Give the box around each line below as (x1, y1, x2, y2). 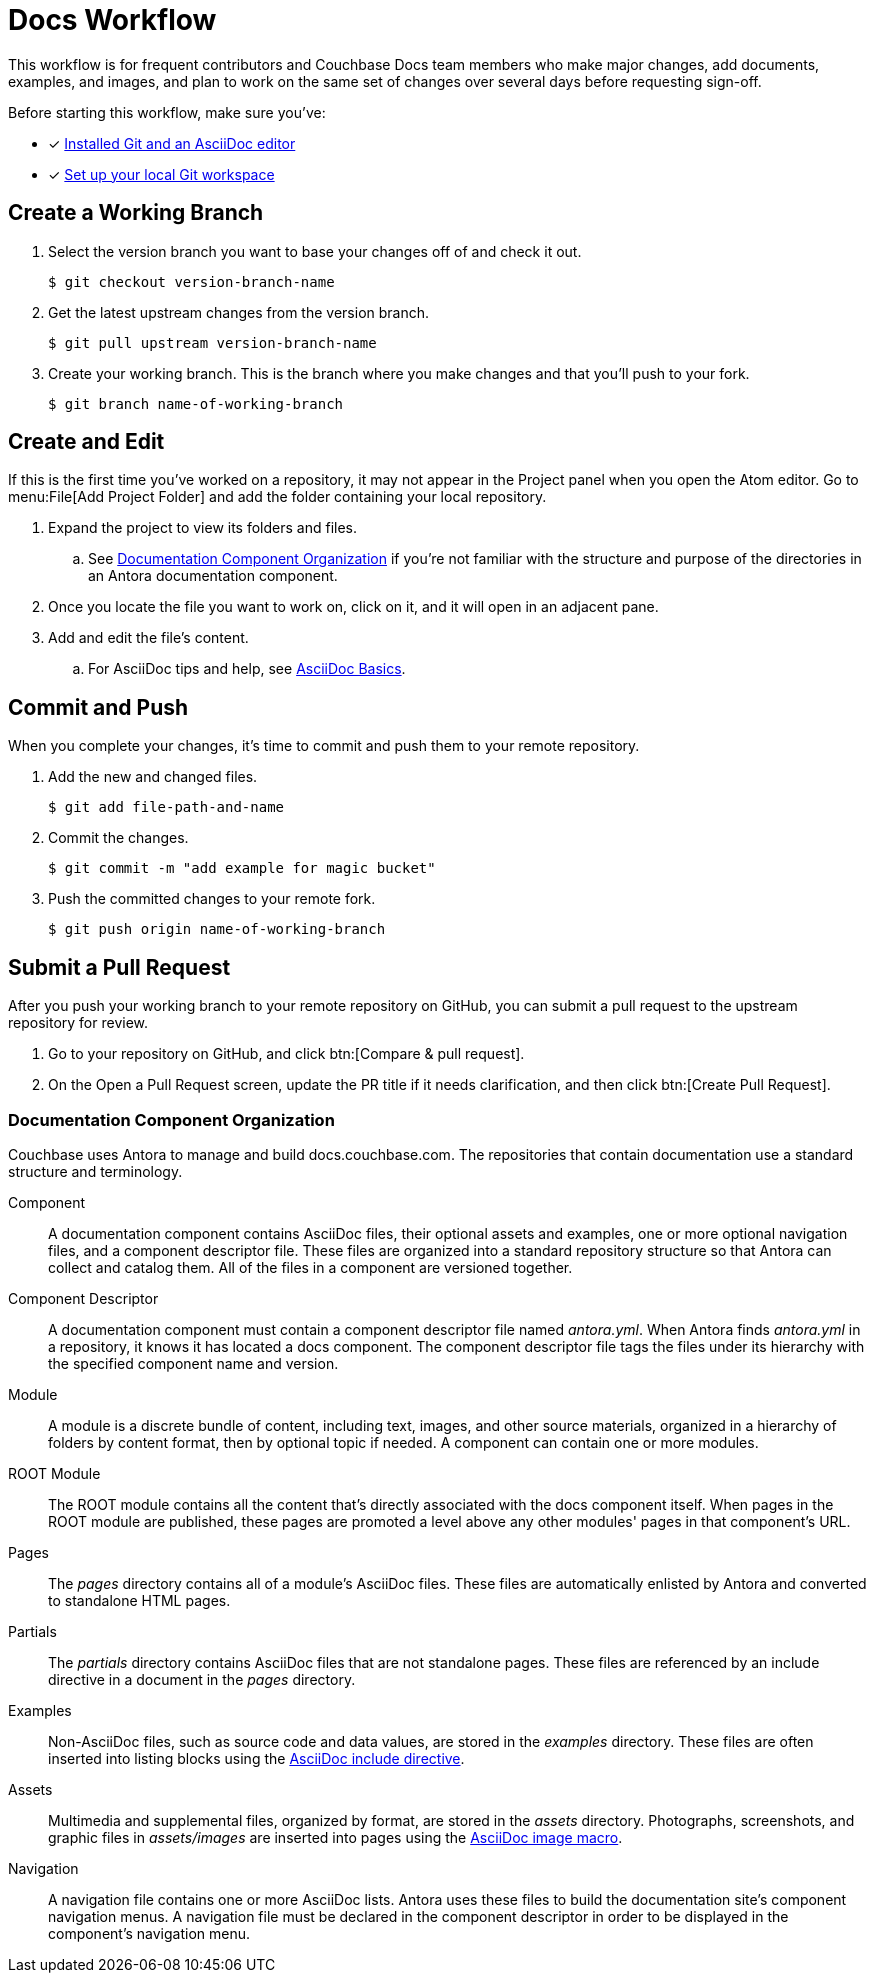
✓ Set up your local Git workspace (48, 165, 275, 183)
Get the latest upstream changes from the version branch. (48, 303, 430, 321)
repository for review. (8, 1014, 149, 1032)
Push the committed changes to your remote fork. (48, 890, 376, 908)
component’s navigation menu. (48, 1924, 251, 1942)
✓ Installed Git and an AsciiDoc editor (48, 134, 296, 152)
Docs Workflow (8, 3, 217, 37)
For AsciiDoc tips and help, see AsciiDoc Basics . (88, 660, 406, 678)
